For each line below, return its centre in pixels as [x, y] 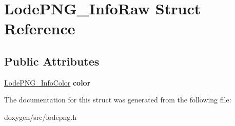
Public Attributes [52, 61]
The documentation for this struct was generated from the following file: [118, 100]
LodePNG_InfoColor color [47, 82]
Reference [40, 28]
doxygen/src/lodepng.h [40, 117]
